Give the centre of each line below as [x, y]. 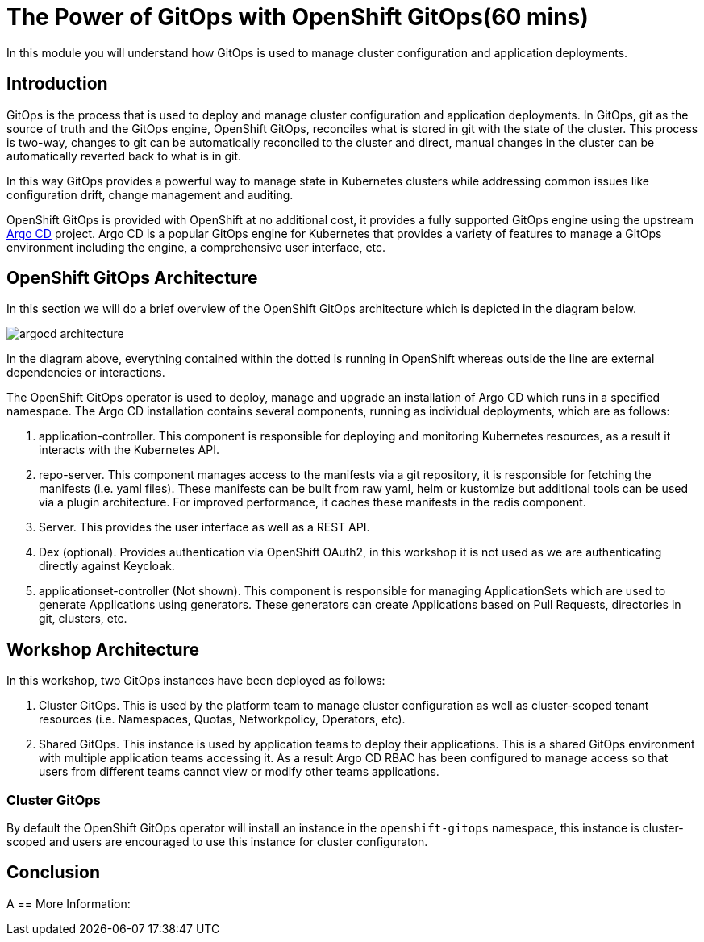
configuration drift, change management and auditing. [150, 194]
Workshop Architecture [103, 649]
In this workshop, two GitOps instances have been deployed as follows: [196, 681]
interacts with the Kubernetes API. [129, 450]
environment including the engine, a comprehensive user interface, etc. [196, 247]
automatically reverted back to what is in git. [124, 156]
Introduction [57, 84]
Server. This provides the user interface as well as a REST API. [204, 527]
